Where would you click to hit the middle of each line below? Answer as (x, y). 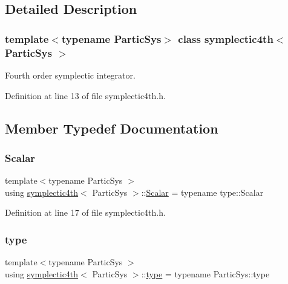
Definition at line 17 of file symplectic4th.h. (85, 212)
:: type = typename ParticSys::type (205, 273)
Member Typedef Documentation (112, 128)
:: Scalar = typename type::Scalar (202, 192)
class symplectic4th (226, 38)
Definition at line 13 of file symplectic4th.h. (85, 95)
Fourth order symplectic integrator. (70, 75)
